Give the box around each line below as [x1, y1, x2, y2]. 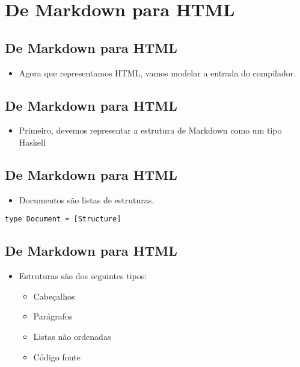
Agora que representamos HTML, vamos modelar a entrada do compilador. [19, 66, 296, 79]
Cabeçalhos [33, 289, 75, 302]
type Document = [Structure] [5, 215, 121, 224]
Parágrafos [33, 310, 73, 322]
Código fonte [33, 350, 81, 363]
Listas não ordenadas [33, 330, 111, 342]
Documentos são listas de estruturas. [19, 193, 155, 206]
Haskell [19, 135, 46, 148]
